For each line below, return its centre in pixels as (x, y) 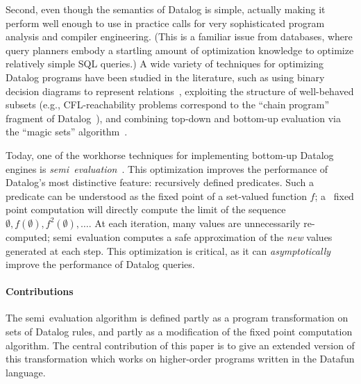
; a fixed (334, 195)
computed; (28, 236)
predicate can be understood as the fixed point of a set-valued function (156, 195)
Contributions (40, 291)
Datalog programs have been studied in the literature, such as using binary (165, 77)
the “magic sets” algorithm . (67, 132)
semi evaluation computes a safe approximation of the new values (193, 236)
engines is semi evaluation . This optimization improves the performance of (167, 168)
